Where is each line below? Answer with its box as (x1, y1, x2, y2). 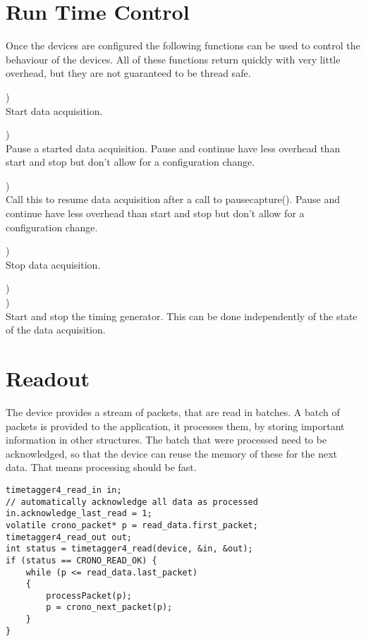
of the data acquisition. (6, 322, 106, 337)
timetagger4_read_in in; (6, 484, 122, 495)
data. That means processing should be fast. (6, 460, 197, 475)
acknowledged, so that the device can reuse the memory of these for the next (6, 446, 338, 460)
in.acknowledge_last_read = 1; (6, 508, 152, 519)
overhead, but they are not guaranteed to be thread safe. (6, 66, 251, 80)
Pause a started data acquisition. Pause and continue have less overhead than (6, 140, 341, 155)
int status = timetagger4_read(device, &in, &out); (6, 544, 253, 554)
